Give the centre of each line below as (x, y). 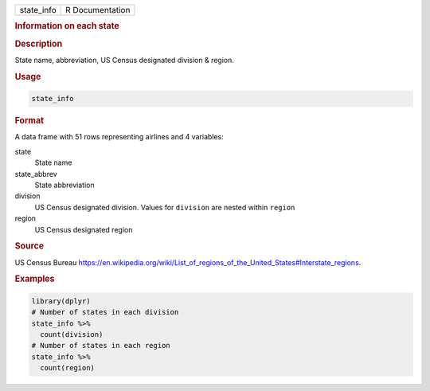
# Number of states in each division (105, 312)
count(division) (72, 335)
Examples (35, 279)
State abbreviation (64, 185)
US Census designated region (84, 229)
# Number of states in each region (101, 346)
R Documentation (98, 10)
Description (39, 44)
